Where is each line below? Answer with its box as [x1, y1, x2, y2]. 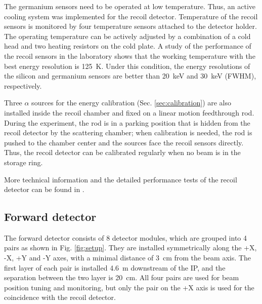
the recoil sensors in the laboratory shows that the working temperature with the [4, 50, 255, 61]
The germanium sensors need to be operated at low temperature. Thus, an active [4, 1, 256, 11]
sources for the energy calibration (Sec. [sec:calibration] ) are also [31, 97, 232, 108]
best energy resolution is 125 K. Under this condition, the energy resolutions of [4, 60, 250, 71]
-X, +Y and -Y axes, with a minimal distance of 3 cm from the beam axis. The [4, 252, 251, 263]
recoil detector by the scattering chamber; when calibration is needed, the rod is [4, 127, 252, 138]
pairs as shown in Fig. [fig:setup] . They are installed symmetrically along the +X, [4, 242, 257, 253]
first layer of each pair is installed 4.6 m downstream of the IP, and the [4, 262, 226, 273]
